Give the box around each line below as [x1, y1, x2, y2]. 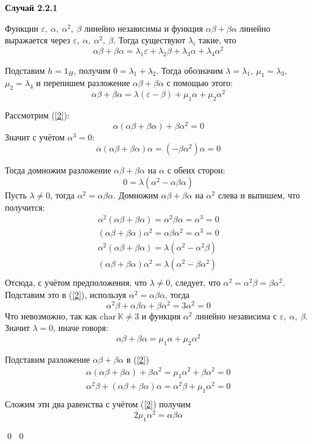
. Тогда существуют [113, 34, 186, 46]
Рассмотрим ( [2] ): [5, 109, 69, 122]
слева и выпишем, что [218, 188, 300, 201]
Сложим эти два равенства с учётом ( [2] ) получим [5, 398, 191, 410]
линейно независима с [195, 309, 277, 322]
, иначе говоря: [53, 321, 108, 334]
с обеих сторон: [167, 164, 225, 177]
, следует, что [170, 276, 221, 289]
